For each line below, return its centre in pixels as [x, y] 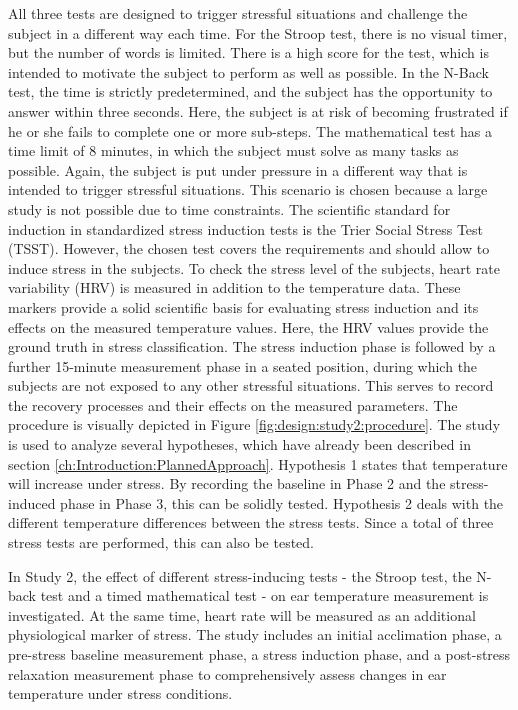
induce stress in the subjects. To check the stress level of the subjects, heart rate [254, 267]
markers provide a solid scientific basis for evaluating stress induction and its [243, 306]
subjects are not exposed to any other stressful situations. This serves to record [251, 385]
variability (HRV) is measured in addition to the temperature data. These [234, 287]
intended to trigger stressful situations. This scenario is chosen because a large [248, 189]
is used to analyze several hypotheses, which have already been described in [239, 444]
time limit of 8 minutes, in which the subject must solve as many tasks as [233, 150]
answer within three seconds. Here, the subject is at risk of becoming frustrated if [258, 110]
